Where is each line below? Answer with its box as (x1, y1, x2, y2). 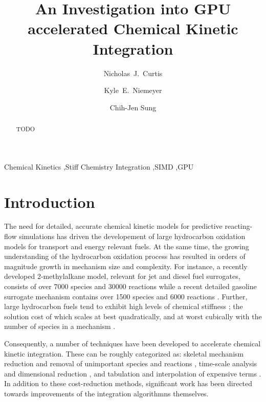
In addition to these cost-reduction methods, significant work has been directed (4, 378, 253, 389)
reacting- (225, 221, 253, 231)
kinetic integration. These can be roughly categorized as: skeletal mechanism (4, 348, 244, 359)
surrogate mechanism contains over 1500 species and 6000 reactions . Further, (4, 291, 248, 301)
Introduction (4, 191, 95, 212)
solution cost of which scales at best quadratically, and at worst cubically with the (4, 311, 262, 321)
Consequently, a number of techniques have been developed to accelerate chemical (4, 338, 261, 348)
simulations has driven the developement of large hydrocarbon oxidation (19, 231, 246, 242)
